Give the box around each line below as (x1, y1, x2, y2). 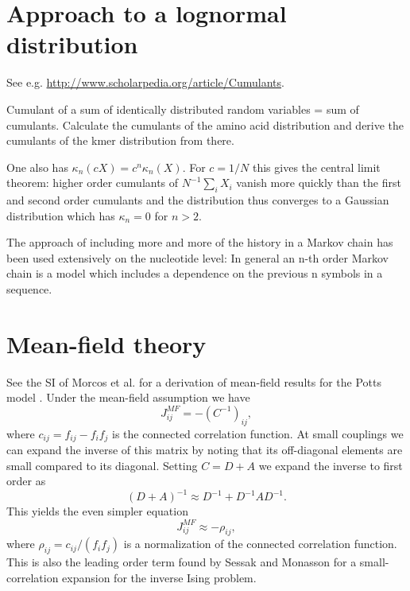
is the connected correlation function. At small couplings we (112, 425, 404, 441)
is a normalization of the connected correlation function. (123, 535, 397, 552)
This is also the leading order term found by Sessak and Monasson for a (6, 554, 357, 570)
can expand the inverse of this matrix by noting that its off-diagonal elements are (6, 441, 403, 458)
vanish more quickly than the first (236, 174, 401, 191)
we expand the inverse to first (258, 457, 403, 473)
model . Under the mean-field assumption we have (6, 389, 250, 406)
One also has (6, 158, 68, 175)
